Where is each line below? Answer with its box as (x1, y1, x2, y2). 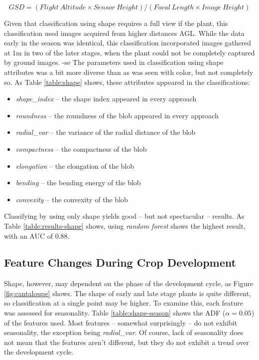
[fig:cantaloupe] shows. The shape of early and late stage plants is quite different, (4, 288, 251, 298)
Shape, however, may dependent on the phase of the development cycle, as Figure (4, 278, 254, 289)
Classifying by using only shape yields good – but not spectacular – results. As (4, 211, 245, 221)
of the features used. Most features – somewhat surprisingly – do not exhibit (4, 317, 238, 328)
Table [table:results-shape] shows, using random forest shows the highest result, (4, 220, 246, 231)
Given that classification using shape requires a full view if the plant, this (4, 18, 228, 28)
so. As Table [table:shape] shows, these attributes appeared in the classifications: (4, 76, 250, 87)
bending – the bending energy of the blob (15, 177, 141, 188)
